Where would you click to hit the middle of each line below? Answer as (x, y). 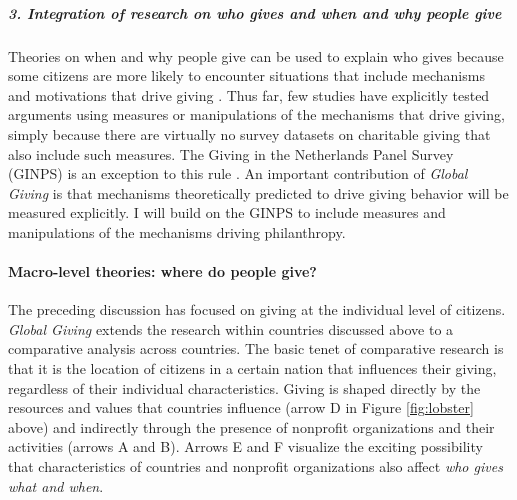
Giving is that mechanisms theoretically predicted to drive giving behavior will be (258, 192)
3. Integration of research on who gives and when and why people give (255, 12)
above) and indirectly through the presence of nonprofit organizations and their (251, 426)
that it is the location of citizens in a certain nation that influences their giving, (252, 368)
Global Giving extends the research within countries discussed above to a (231, 328)
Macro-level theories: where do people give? (162, 271)
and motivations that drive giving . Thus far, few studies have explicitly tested (249, 94)
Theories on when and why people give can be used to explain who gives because (256, 55)
